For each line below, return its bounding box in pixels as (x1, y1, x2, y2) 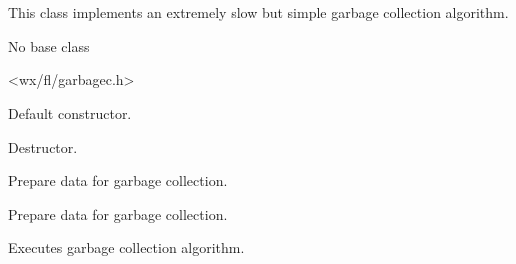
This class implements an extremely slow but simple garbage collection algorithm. (8, 2, 509, 23)
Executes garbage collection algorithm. (8, 237, 245, 258)
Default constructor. (8, 102, 132, 123)
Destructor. (8, 136, 78, 157)
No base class (8, 35, 90, 56)
